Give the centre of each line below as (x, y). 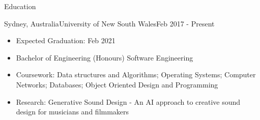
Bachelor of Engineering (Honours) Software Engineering (105, 57)
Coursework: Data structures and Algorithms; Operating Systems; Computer (136, 74)
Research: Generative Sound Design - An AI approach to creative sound (128, 101)
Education (20, 6)
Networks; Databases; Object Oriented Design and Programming (117, 84)
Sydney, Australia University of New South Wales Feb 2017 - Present (109, 23)
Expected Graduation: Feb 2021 (66, 40)
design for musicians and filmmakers (73, 112)
